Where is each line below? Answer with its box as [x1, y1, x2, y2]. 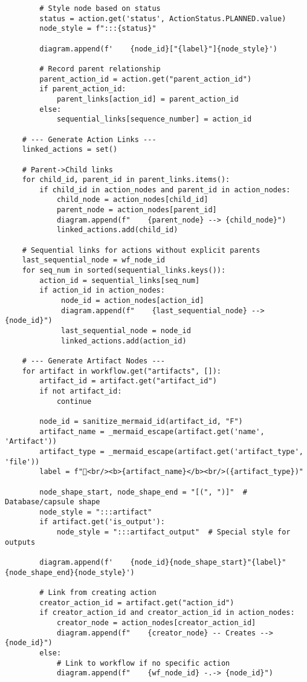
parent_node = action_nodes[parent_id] [56, 206, 217, 215]
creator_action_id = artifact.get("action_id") [39, 598, 234, 607]
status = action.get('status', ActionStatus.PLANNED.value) [39, 14, 286, 23]
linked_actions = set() [22, 145, 118, 154]
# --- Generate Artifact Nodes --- [22, 356, 165, 365]
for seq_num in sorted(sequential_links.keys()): [22, 266, 226, 275]
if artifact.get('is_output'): [39, 518, 165, 527]
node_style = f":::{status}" [39, 24, 157, 33]
